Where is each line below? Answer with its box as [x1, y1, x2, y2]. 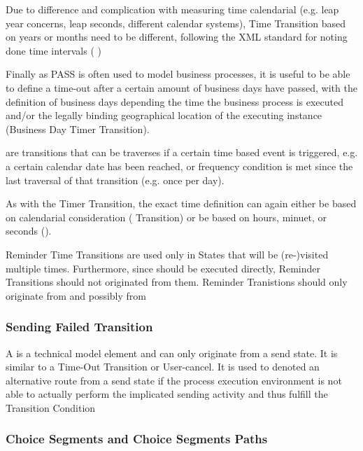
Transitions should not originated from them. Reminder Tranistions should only [6, 275, 348, 289]
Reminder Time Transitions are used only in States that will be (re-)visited [6, 247, 329, 261]
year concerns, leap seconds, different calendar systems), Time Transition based [6, 15, 346, 30]
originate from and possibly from [6, 288, 146, 303]
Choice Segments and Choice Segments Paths [6, 430, 268, 447]
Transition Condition [6, 400, 96, 415]
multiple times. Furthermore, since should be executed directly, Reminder [6, 261, 320, 275]
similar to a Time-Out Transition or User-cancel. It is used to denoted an [6, 359, 320, 374]
